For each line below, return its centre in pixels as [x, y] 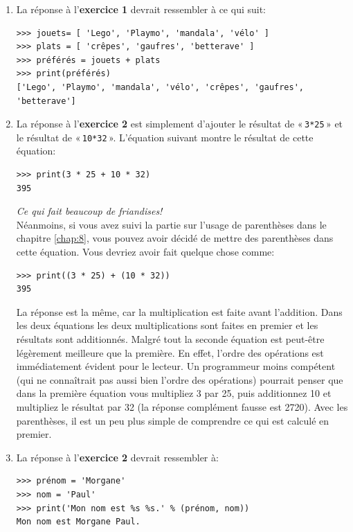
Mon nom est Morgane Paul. [78, 522]
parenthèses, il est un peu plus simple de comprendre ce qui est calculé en [173, 420]
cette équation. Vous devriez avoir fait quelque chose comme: [145, 252]
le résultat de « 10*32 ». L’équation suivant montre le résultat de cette [165, 137]
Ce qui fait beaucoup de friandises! [89, 211]
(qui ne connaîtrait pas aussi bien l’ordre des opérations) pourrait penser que [180, 379]
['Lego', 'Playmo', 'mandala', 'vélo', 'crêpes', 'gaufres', [160, 87]
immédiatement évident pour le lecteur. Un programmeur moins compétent [176, 366]
